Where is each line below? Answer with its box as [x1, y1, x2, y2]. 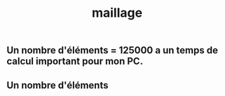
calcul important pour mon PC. [6, 55, 144, 67]
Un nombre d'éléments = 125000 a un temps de [6, 44, 219, 57]
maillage [91, 5, 143, 21]
